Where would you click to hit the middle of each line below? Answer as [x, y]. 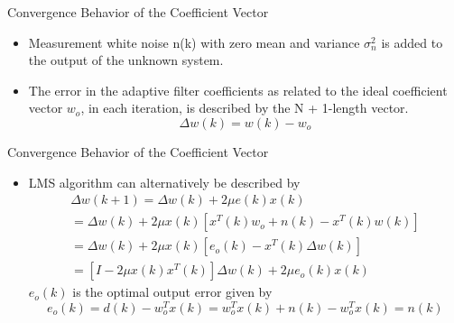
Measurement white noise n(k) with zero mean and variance [194, 42]
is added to [412, 42]
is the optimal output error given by [172, 292]
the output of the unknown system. [126, 60]
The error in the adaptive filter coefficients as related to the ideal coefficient [238, 90]
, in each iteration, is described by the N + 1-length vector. [245, 108]
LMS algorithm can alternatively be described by [164, 182]
